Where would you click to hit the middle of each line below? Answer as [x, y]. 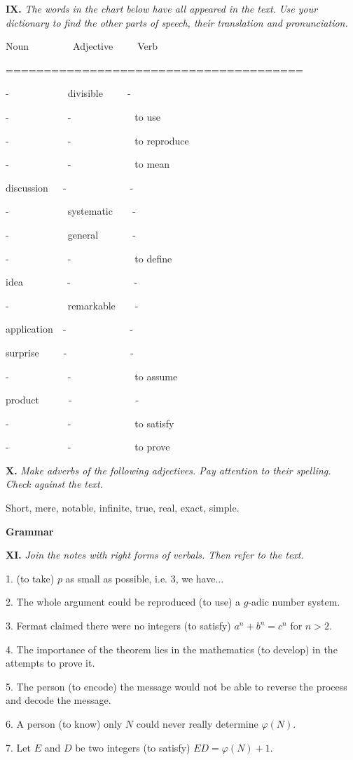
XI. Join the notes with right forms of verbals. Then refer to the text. [155, 555]
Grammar [30, 531]
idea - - [72, 282]
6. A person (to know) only [64, 724]
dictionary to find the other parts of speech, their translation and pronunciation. [177, 22]
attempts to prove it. [50, 663]
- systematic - [71, 211]
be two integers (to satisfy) [133, 747]
